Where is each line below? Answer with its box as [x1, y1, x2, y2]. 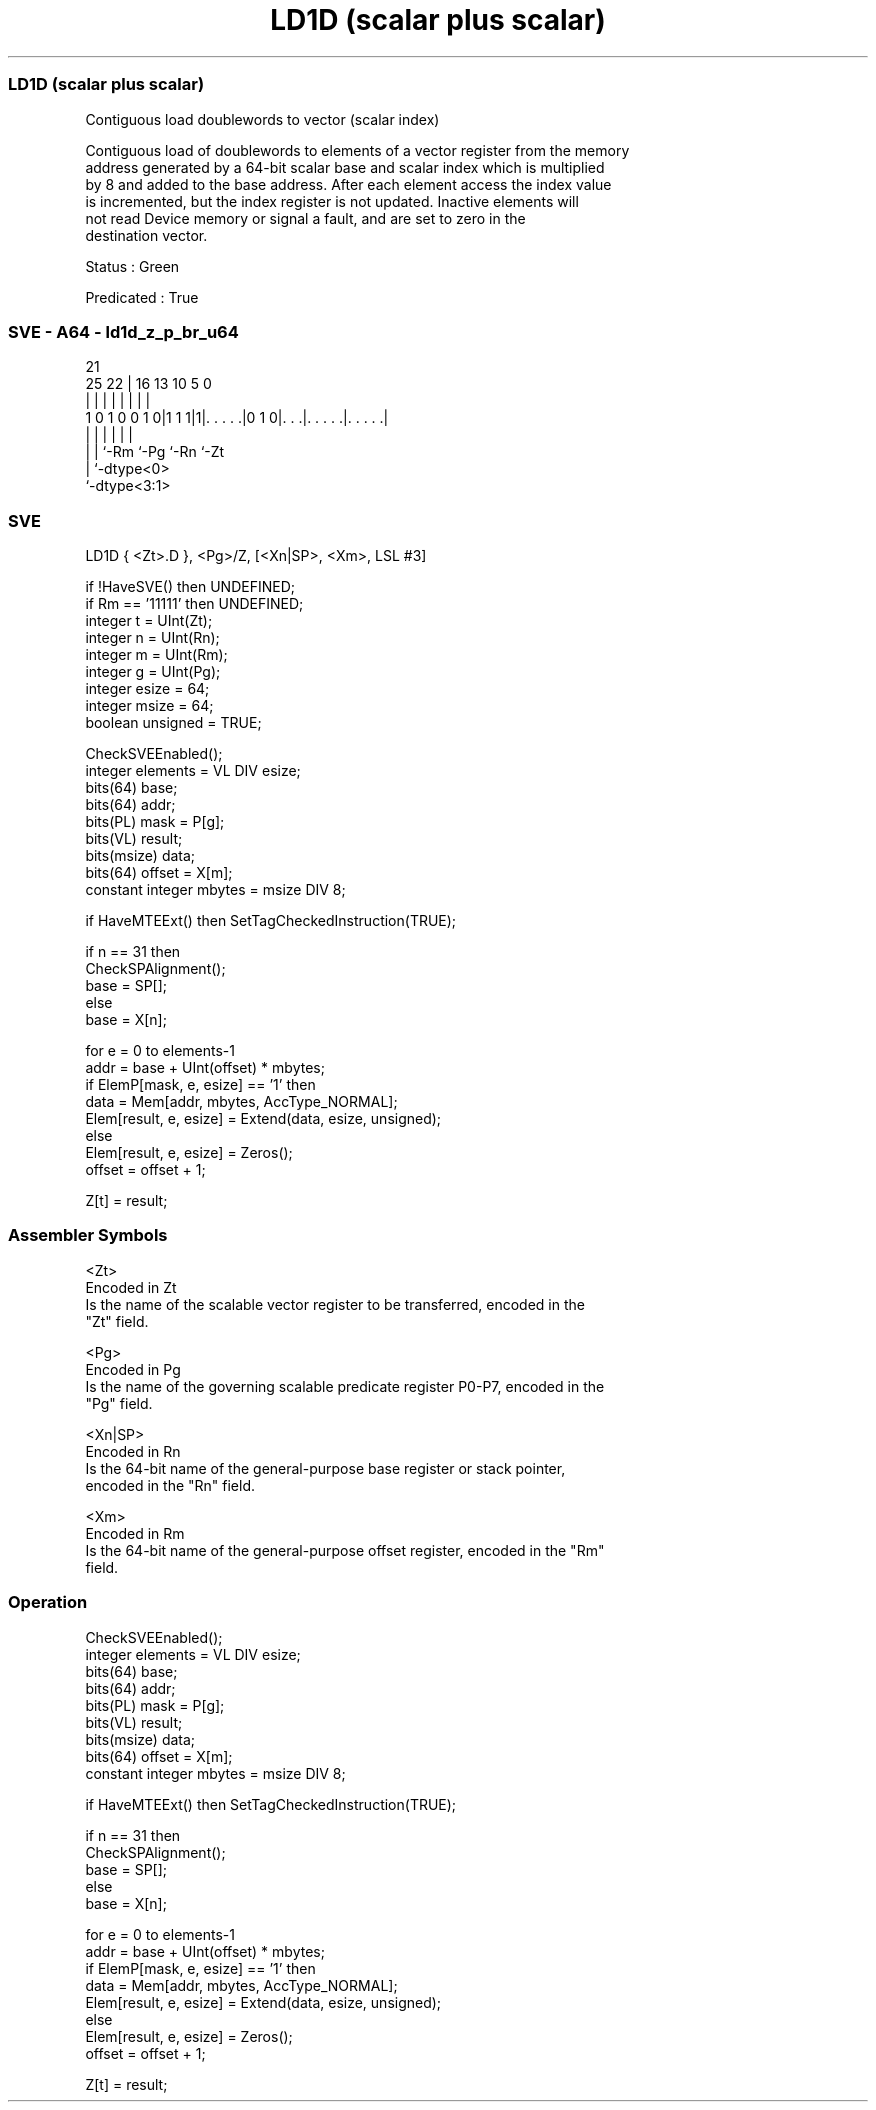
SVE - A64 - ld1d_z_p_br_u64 [8, 321, 239, 342]
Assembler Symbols [8, 1225, 168, 1246]
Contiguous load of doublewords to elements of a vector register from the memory [85, 141, 630, 159]
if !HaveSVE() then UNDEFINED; [85, 578, 295, 595]
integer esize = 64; [85, 680, 210, 697]
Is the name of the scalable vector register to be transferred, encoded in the [85, 1295, 585, 1313]
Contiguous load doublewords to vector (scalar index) [85, 110, 440, 128]
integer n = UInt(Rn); [85, 629, 220, 646]
